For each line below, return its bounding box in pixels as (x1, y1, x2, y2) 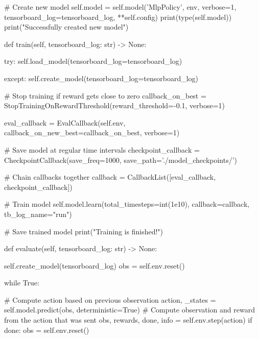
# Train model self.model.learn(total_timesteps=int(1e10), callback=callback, (4, 199, 250, 209)
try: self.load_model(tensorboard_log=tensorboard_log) (4, 56, 182, 66)
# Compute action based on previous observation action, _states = (4, 294, 216, 305)
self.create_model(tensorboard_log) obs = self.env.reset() (4, 260, 185, 271)
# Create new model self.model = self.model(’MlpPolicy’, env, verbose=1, (4, 2, 237, 12)
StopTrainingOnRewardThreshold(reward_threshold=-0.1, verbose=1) (4, 100, 225, 111)
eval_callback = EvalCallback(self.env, (4, 117, 126, 128)
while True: (4, 277, 39, 288)
